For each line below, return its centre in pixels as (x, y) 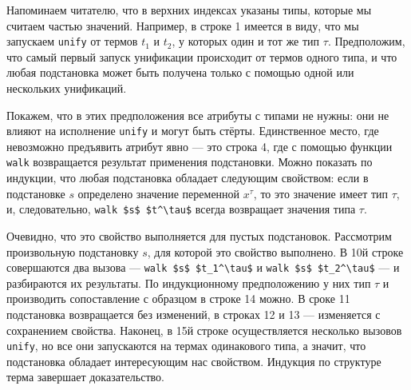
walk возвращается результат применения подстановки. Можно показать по (190, 162)
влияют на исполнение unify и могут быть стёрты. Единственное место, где (193, 131)
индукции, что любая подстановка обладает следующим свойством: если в (188, 178)
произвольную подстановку (73, 251)
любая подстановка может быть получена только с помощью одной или (180, 72)
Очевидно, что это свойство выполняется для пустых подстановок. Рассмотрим (199, 235)
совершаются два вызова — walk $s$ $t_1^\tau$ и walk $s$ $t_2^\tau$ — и (203, 267)
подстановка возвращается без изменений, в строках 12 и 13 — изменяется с (194, 314)
